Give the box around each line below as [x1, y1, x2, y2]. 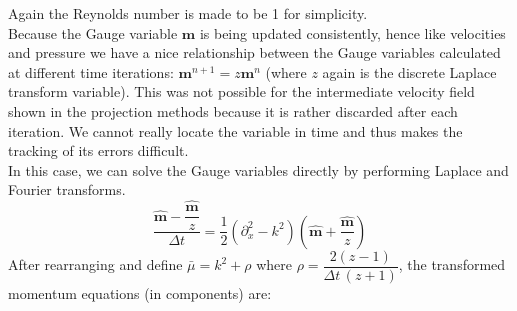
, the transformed [398, 254, 506, 275]
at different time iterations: [8, 61, 174, 82]
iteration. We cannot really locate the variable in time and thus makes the [8, 120, 463, 141]
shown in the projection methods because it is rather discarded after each [8, 100, 458, 121]
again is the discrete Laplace [322, 61, 497, 82]
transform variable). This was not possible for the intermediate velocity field [8, 81, 475, 102]
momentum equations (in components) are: [8, 282, 272, 303]
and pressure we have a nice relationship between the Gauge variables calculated [8, 42, 501, 63]
